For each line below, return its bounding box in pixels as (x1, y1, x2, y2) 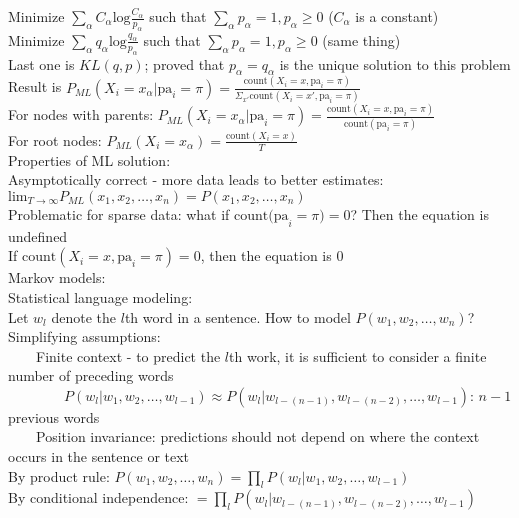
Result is (8, 76, 62, 97)
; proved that (144, 53, 225, 74)
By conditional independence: (8, 487, 189, 508)
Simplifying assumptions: (8, 326, 161, 347)
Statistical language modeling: (8, 286, 193, 307)
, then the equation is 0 (200, 245, 344, 266)
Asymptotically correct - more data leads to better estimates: (8, 169, 384, 190)
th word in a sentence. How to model (124, 306, 351, 327)
